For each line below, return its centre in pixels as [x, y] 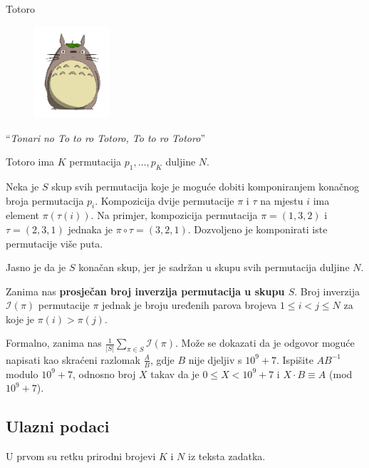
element [23, 215]
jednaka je [90, 229]
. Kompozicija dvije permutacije [165, 200]
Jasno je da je [36, 267]
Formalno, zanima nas [54, 343]
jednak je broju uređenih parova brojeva [189, 305]
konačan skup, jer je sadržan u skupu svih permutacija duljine [214, 267]
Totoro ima [30, 162]
